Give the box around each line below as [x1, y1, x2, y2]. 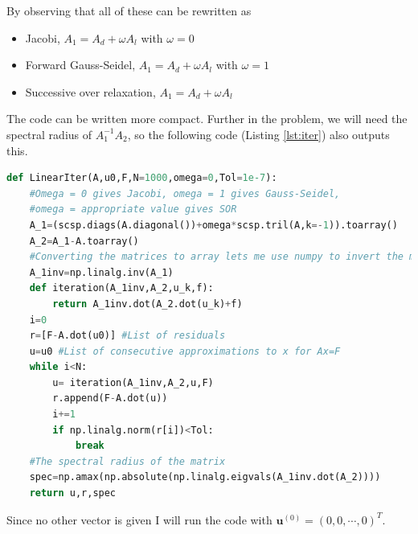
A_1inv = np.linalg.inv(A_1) [29, 266, 174, 278]
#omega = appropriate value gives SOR [29, 203, 237, 216]
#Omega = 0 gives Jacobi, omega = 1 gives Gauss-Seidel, [29, 187, 341, 199]
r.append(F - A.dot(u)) [52, 392, 168, 405]
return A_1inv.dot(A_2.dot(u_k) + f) [52, 298, 243, 310]
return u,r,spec [29, 487, 117, 499]
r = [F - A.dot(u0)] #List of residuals [29, 330, 226, 342]
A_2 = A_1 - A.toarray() [29, 235, 139, 247]
